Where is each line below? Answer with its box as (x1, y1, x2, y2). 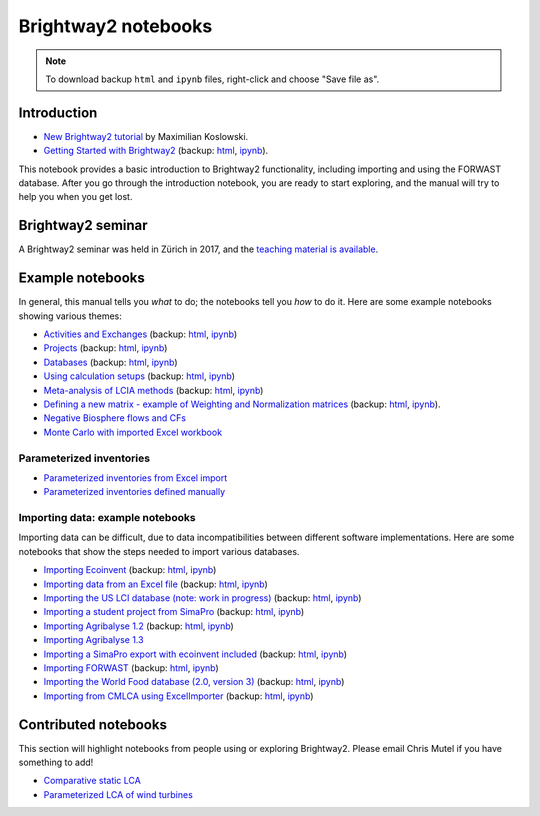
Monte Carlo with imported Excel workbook (43, 426, 223, 438)
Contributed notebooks (18, 716, 167, 733)
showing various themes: (18, 310, 122, 322)
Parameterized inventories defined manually (43, 486, 226, 498)
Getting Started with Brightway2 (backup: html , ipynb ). (43, 145, 269, 157)
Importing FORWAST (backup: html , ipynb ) (43, 661, 219, 674)
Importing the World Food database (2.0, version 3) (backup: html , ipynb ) (43, 676, 345, 688)
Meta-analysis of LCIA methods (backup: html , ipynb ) (43, 384, 264, 396)
